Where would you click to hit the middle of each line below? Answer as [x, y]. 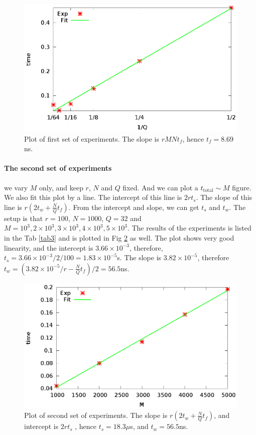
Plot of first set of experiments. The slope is [92, 138]
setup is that [24, 218]
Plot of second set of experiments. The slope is [96, 415]
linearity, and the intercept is [49, 247]
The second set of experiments [58, 168]
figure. [242, 187]
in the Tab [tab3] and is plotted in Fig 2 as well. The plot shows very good [119, 238]
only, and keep [61, 187]
